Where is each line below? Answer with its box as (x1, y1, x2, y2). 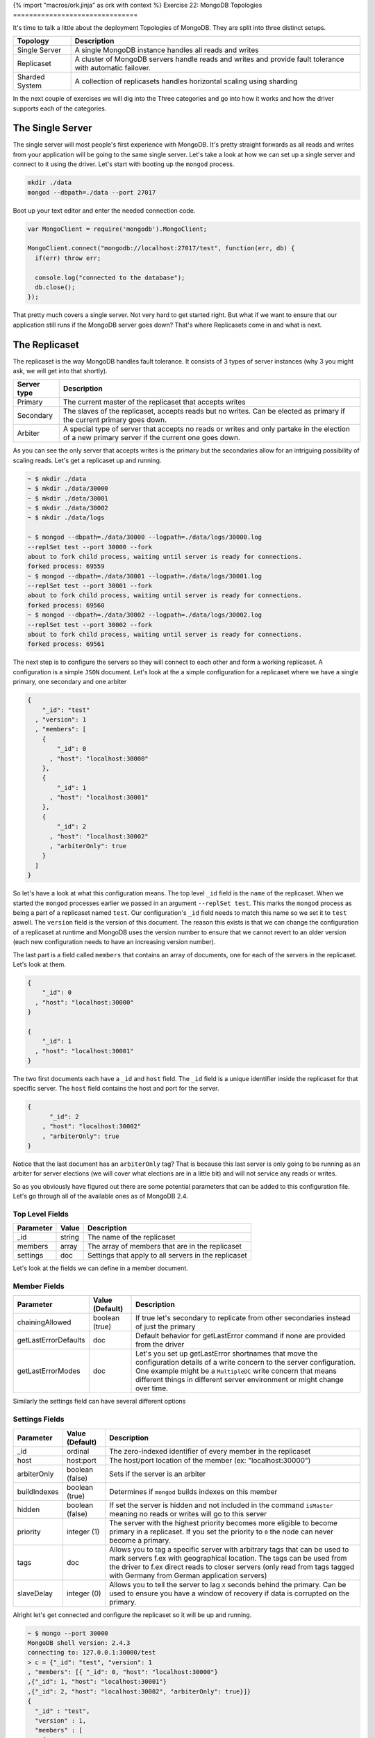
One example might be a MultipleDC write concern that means (135, 1366, 337, 1376)
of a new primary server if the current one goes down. (62, 433, 241, 443)
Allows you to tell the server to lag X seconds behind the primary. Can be (108, 1579, 347, 1589)
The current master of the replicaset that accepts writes (62, 397, 246, 407)
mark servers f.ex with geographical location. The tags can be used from (108, 1553, 347, 1563)
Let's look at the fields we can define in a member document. (12, 1264, 189, 1272)
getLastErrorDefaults (17, 1335, 85, 1345)
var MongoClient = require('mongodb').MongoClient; (27, 225, 208, 233)
